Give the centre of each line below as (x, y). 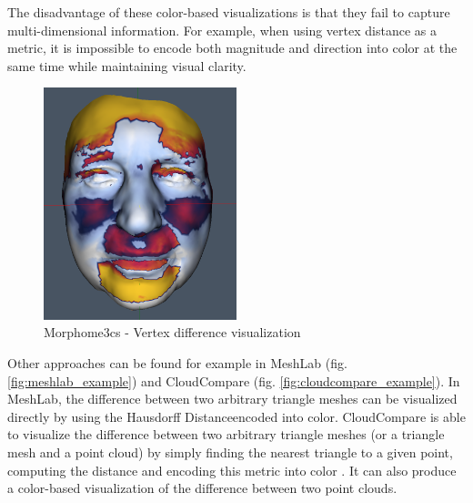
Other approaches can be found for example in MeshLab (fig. (177, 362)
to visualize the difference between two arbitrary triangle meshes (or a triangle (226, 434)
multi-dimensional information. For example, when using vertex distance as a (222, 30)
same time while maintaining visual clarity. (127, 65)
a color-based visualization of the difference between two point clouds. (202, 488)
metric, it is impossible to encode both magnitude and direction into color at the (232, 48)
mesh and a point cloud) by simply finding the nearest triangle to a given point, (230, 452)
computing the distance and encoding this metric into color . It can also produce (232, 470)
